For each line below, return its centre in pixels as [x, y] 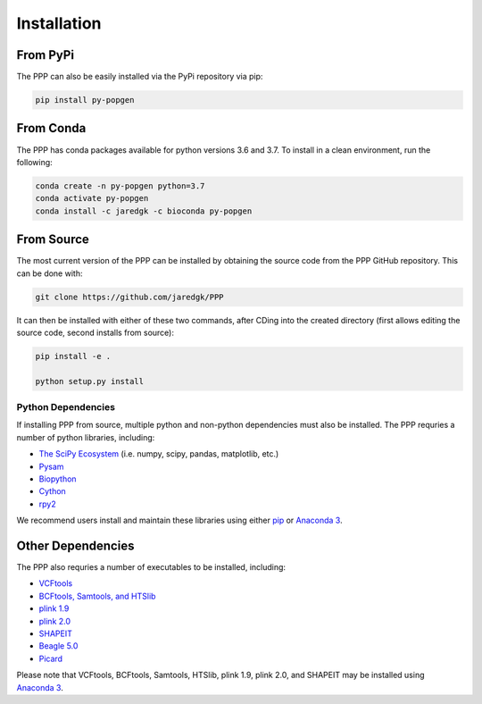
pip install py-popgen [85, 100]
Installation [59, 23]
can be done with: [50, 273]
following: [34, 162]
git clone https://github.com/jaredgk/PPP [129, 297]
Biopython [58, 479]
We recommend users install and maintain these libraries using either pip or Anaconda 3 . [179, 520]
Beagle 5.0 [58, 646]
